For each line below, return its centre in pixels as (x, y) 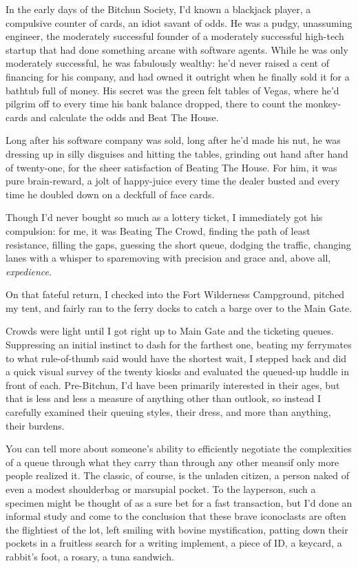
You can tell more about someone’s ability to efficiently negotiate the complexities (179, 449)
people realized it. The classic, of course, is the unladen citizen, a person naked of (178, 475)
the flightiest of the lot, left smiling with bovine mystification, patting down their (177, 529)
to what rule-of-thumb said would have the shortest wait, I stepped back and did (176, 358)
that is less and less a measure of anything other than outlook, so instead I (164, 398)
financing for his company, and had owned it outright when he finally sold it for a (178, 76)
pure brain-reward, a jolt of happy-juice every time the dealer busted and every (173, 181)
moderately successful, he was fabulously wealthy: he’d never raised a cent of (167, 63)
